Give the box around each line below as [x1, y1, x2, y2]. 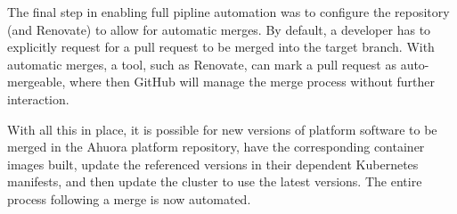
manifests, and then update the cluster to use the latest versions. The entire [7, 172, 422, 191]
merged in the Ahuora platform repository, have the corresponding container [7, 137, 425, 156]
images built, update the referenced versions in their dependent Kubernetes [7, 154, 419, 173]
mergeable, [7, 72, 66, 91]
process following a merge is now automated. [7, 189, 251, 208]
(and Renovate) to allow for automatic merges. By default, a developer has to [7, 20, 431, 38]
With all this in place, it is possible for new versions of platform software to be [7, 119, 437, 138]
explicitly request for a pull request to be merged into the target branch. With [7, 37, 435, 56]
